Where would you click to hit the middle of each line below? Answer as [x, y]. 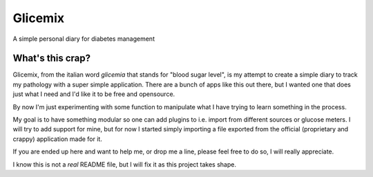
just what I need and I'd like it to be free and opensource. [94, 94]
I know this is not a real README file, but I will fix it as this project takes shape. [124, 164]
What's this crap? [52, 58]
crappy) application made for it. [58, 139]
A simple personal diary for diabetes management [84, 39]
